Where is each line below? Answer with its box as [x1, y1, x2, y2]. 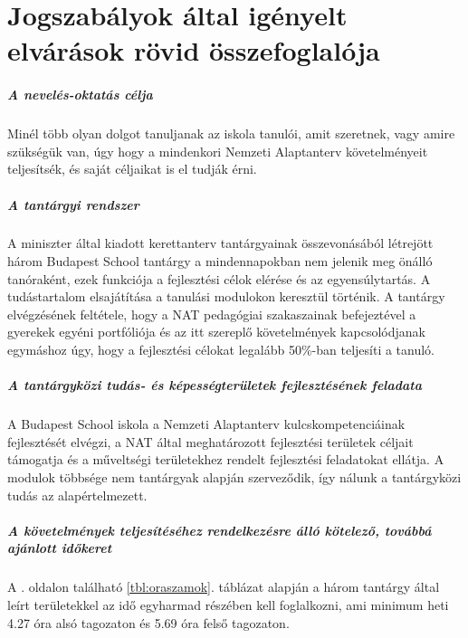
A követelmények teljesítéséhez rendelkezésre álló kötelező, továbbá [7, 520, 432, 539]
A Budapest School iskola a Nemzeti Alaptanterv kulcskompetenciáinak [7, 414, 406, 433]
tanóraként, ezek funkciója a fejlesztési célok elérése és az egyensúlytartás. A [7, 269, 431, 288]
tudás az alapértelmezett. [7, 485, 148, 504]
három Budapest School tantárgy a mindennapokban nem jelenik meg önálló [7, 252, 433, 271]
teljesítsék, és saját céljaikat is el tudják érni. [7, 159, 257, 178]
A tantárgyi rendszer [7, 195, 139, 214]
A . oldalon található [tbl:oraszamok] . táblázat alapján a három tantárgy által [7, 577, 440, 596]
